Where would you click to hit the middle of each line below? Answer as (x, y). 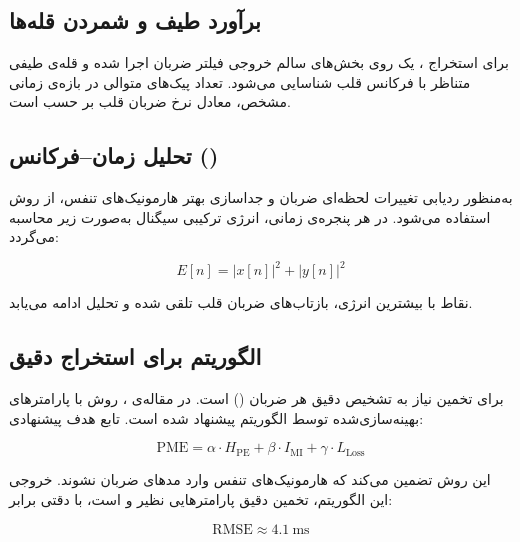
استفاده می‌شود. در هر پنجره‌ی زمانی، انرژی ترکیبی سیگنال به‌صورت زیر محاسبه (250, 216)
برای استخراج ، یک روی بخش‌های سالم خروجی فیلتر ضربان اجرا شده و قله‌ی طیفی (259, 62)
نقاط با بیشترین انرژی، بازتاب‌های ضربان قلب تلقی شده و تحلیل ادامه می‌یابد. (241, 302)
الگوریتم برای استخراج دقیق (135, 356)
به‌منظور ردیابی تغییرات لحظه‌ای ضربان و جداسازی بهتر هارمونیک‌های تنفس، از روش (261, 197)
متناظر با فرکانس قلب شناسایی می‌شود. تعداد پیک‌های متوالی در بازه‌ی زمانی (240, 81)
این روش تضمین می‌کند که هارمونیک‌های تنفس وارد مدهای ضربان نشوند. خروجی (250, 479)
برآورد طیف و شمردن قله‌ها (135, 20)
